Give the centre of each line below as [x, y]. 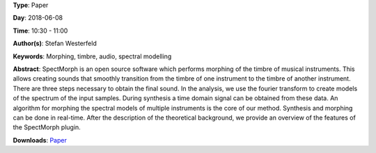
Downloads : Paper [40, 140]
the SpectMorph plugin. [47, 127]
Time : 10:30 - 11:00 [40, 31]
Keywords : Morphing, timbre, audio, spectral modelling [92, 56]
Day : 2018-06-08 [38, 18]
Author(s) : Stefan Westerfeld [55, 43]
